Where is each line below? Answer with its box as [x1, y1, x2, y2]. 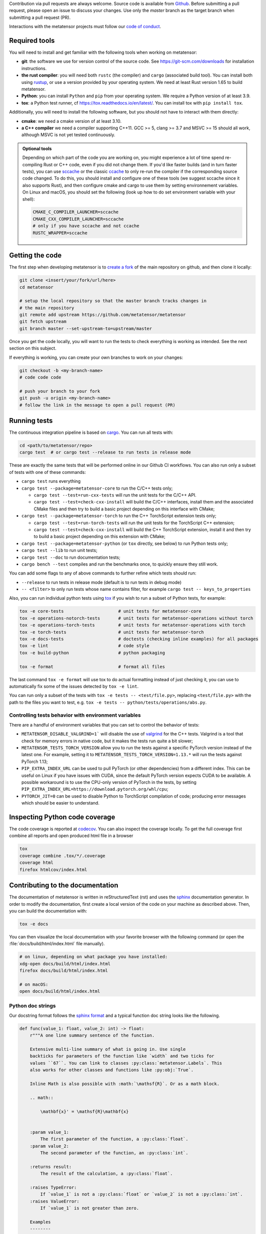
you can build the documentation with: [9, 908, 87, 914]
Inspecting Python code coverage [9, 812, 115, 821]
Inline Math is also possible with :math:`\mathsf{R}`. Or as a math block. [30, 1081, 220, 1087]
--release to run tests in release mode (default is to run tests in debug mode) [21, 579, 182, 585]
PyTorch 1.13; [21, 758, 48, 765]
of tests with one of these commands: [9, 469, 86, 475]
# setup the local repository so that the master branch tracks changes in [19, 298, 207, 304]
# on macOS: [19, 981, 49, 987]
